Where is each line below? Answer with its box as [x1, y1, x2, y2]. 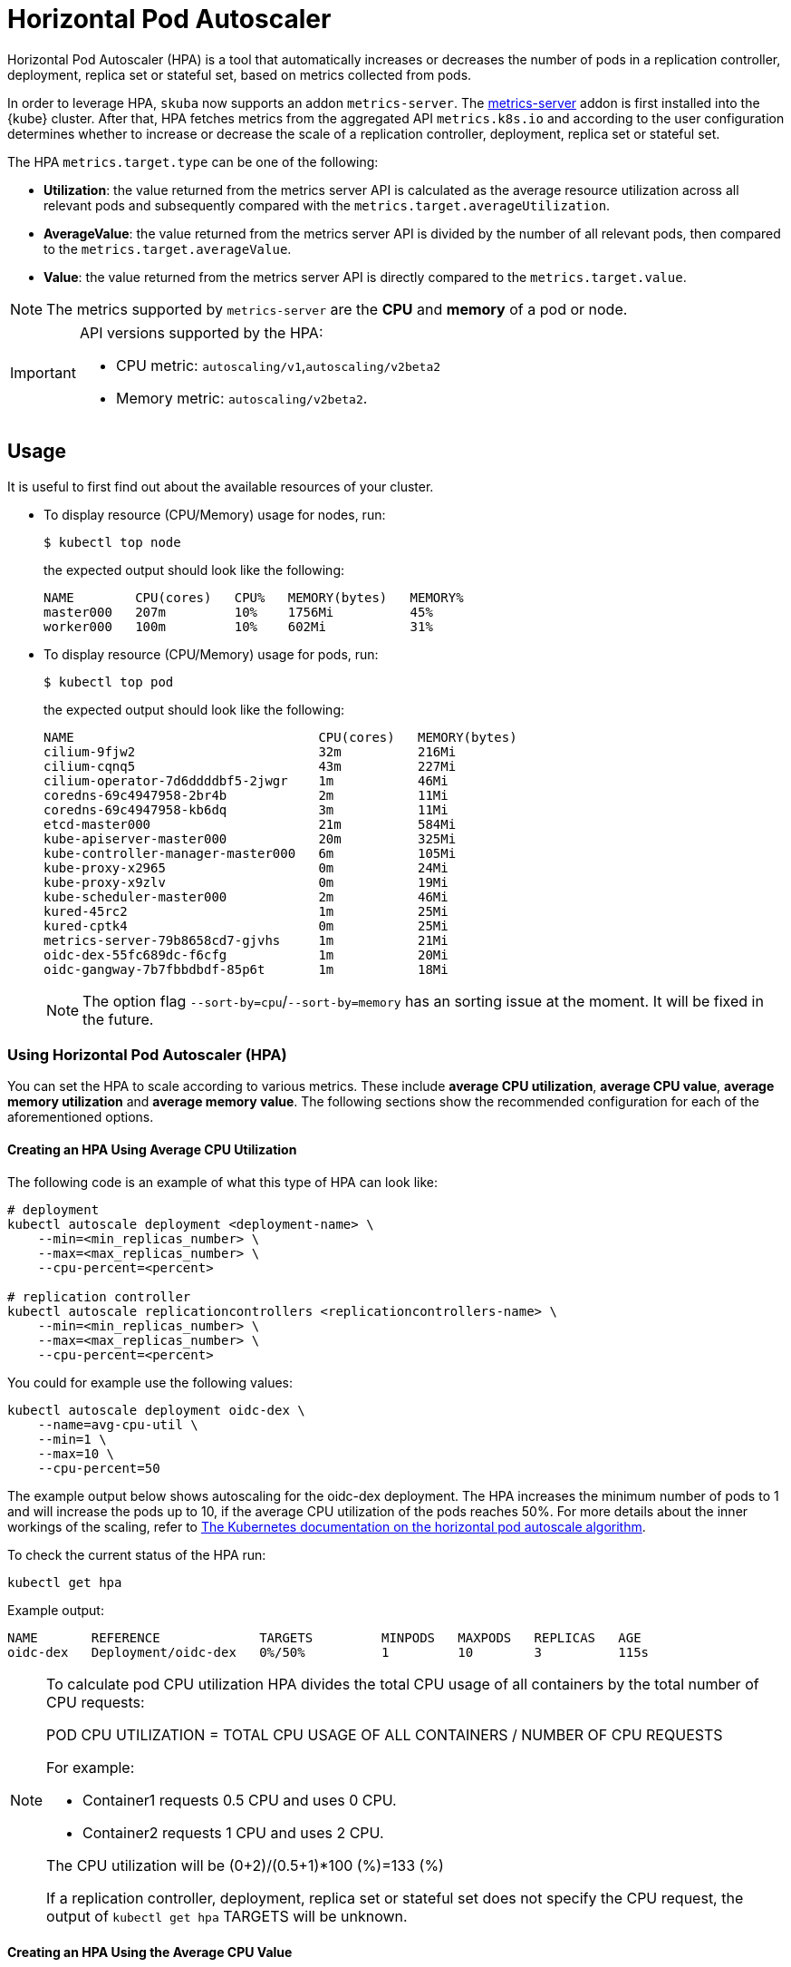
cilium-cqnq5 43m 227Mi [43, 758, 457, 774]
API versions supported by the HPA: [79, 323, 323, 342]
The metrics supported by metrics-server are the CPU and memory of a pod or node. [46, 299, 628, 318]
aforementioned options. [7, 1109, 154, 1125]
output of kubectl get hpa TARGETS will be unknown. [46, 1906, 408, 1925]
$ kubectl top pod [43, 674, 174, 689]
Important [10, 363, 76, 382]
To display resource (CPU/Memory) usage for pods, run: [43, 646, 379, 662]
